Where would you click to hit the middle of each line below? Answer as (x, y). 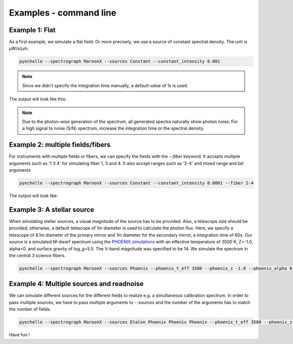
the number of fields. (30, 309)
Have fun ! (20, 335)
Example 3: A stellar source (52, 210)
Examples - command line (63, 13)
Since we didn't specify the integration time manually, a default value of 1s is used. (105, 85)
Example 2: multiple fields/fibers (60, 145)
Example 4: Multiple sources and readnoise (76, 284)
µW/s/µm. (19, 48)
